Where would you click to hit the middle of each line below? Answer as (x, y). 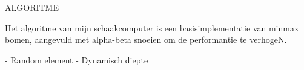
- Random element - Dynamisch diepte (77, 59)
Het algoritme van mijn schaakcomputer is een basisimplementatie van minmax (152, 27)
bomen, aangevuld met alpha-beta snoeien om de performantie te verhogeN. (146, 40)
